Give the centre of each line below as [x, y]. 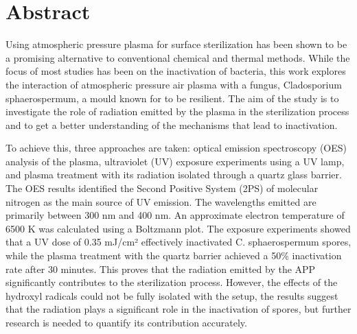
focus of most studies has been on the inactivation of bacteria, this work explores [176, 71]
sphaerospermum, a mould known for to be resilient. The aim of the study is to [172, 98]
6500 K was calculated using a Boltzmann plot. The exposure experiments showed [178, 228]
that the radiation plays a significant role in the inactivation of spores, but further [178, 309]
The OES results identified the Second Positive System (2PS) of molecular [162, 188]
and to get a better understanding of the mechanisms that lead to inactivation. [172, 124]
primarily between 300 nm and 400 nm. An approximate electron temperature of [175, 215]
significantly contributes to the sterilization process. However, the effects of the [172, 282]
